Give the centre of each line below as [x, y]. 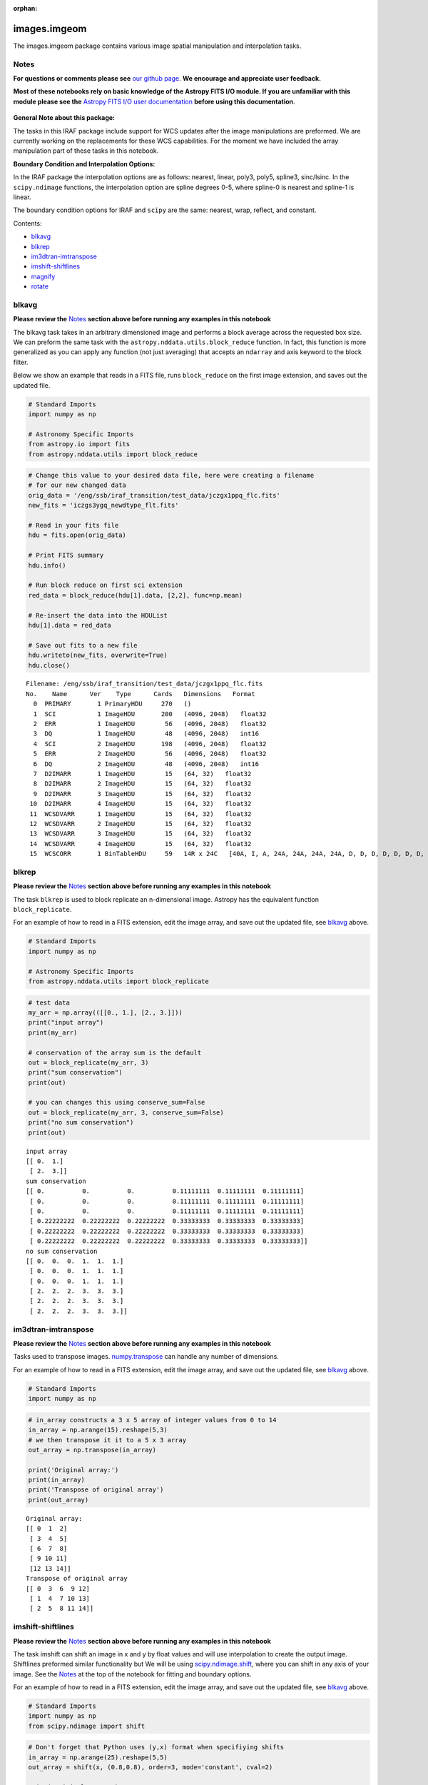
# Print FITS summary [66, 555]
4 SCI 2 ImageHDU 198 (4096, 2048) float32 [150, 744]
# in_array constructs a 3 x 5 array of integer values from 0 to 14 [152, 1420]
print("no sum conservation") [81, 1122]
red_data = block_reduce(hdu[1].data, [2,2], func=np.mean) [136, 595]
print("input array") [66, 1022]
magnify [43, 276]
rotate [40, 286]
